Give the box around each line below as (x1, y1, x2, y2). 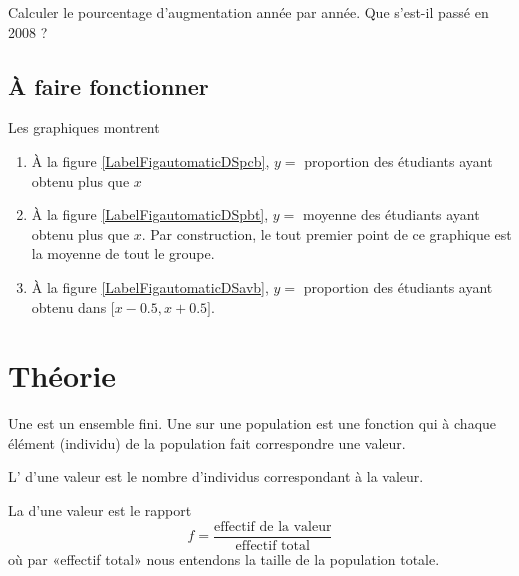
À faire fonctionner (8, 70, 209, 101)
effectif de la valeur (214, 519, 332, 534)
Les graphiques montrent (8, 117, 160, 138)
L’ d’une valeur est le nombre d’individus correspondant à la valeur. (8, 466, 424, 487)
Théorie (8, 355, 117, 396)
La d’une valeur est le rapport (8, 500, 192, 521)
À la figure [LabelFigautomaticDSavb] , (31, 276, 269, 297)
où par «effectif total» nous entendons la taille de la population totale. (8, 548, 440, 569)
